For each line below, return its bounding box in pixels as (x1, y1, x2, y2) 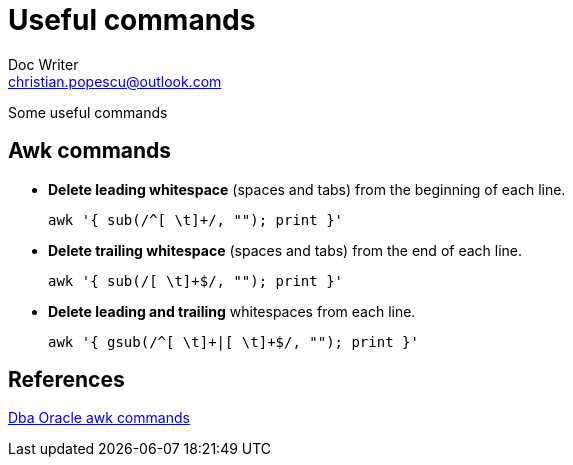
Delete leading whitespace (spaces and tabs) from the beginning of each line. (48, 180, 566, 198)
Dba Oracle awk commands (8, 409, 190, 427)
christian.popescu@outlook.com (8, 72, 222, 90)
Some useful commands (8, 103, 168, 121)
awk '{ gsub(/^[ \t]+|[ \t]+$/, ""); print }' (48, 333, 419, 350)
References (8, 367, 125, 393)
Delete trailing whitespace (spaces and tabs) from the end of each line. (48, 241, 523, 259)
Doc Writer (8, 55, 79, 73)
